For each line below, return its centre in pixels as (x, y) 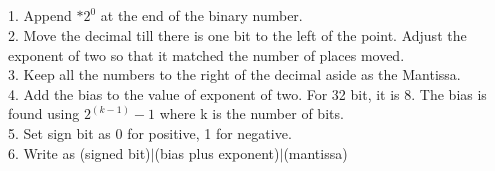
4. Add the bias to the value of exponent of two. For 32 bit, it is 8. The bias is (247, 93)
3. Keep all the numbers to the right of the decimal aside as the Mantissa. (234, 74)
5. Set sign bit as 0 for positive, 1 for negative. (150, 132)
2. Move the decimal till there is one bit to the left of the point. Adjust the (237, 34)
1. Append (40, 15)
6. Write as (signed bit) (79, 152)
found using (44, 113)
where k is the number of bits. (251, 113)
